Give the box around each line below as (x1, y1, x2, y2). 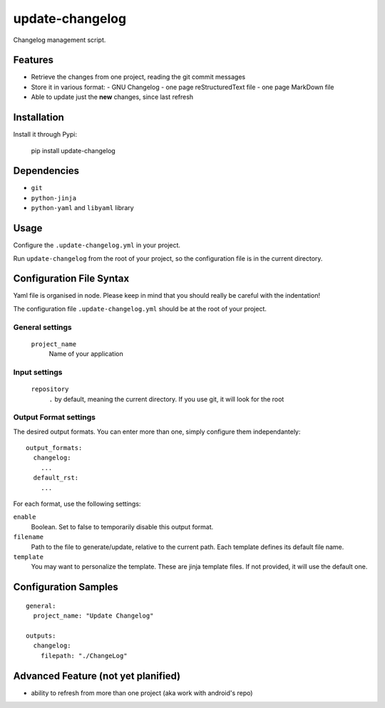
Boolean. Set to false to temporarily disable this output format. (31, 522, 214, 531)
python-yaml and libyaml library (31, 204, 135, 212)
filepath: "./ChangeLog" (40, 652, 128, 660)
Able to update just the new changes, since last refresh (31, 93, 194, 101)
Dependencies (13, 165, 80, 177)
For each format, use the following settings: (13, 499, 141, 508)
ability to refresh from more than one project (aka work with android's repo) (31, 688, 253, 697)
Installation (13, 111, 64, 124)
